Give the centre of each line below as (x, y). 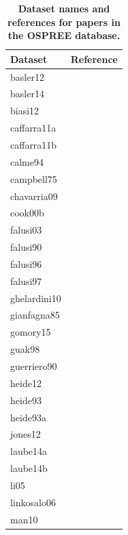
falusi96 (26, 263)
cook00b (27, 213)
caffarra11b (34, 145)
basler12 (27, 76)
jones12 (26, 434)
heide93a (28, 417)
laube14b (29, 468)
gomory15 (31, 332)
